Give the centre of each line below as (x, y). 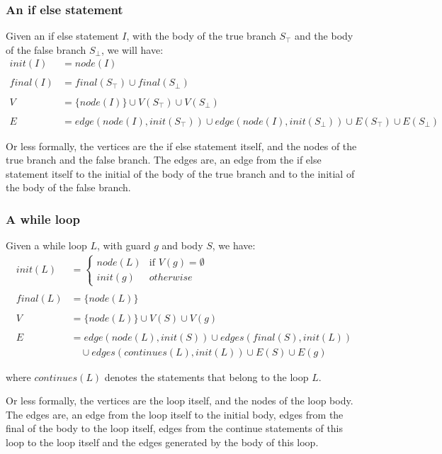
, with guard (124, 245)
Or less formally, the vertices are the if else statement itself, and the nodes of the (181, 146)
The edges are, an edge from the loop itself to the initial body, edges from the (175, 414)
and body (182, 245)
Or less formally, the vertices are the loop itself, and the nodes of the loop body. (180, 401)
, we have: (234, 245)
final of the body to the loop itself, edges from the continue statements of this (175, 428)
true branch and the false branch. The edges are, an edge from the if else (164, 160)
